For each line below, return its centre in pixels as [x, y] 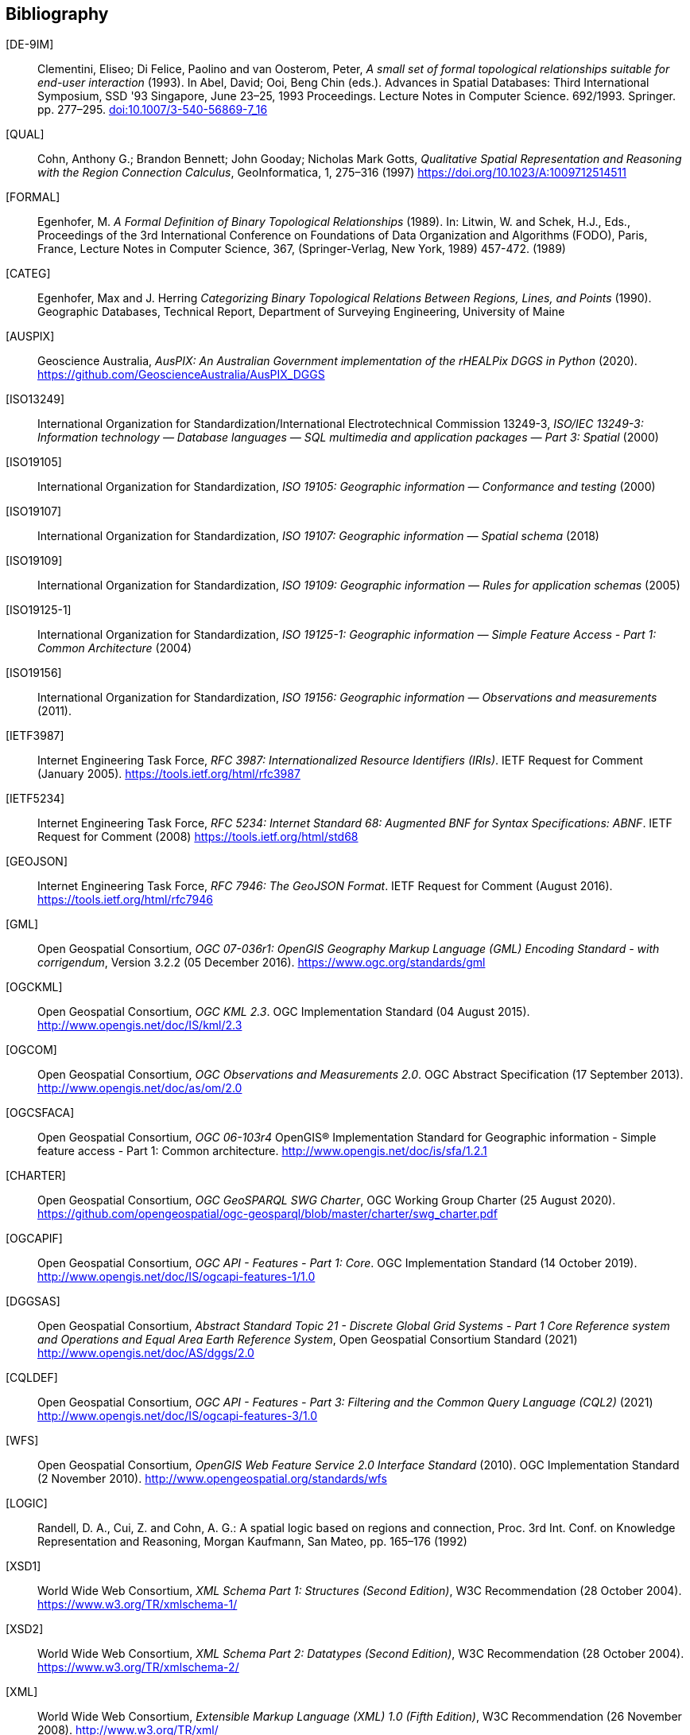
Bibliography [57, 14]
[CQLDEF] [32, 1378]
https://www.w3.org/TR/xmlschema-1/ [138, 1605]
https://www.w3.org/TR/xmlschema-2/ [138, 1667]
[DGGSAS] [33, 1301]
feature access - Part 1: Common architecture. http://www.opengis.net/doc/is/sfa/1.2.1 [262, 1151]
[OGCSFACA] [40, 1113]
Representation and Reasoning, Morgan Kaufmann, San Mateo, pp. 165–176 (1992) [252, 1542]
